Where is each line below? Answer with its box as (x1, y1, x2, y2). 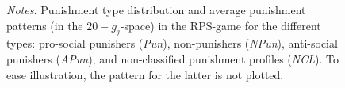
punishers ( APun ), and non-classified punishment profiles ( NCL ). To (6, 50, 339, 67)
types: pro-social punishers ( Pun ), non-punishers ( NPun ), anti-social (6, 35, 338, 52)
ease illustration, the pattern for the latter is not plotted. (6, 66, 284, 82)
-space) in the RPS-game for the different (120, 17, 321, 33)
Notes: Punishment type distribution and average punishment (6, 2, 306, 17)
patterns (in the (6, 17, 83, 33)
